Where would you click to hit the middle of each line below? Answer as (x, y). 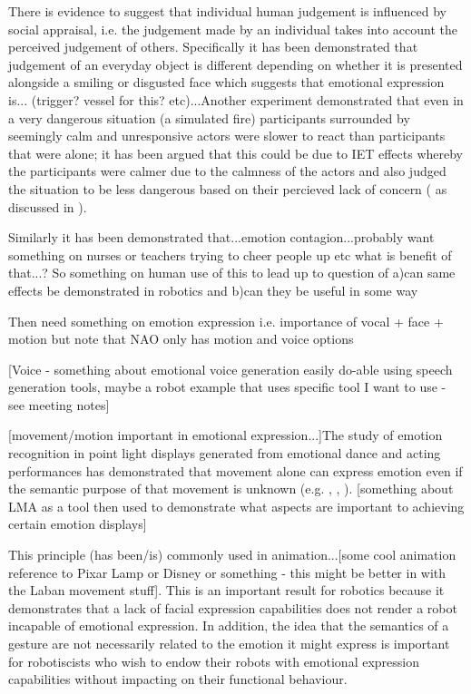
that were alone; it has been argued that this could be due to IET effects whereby (236, 153)
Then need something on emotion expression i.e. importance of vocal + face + (226, 321)
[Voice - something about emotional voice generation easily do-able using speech (231, 369)
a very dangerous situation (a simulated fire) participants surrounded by (209, 117)
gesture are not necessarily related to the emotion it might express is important (229, 643)
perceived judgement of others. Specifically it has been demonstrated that (213, 47)
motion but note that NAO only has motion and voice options (181, 339)
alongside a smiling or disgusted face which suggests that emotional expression (226, 82)
